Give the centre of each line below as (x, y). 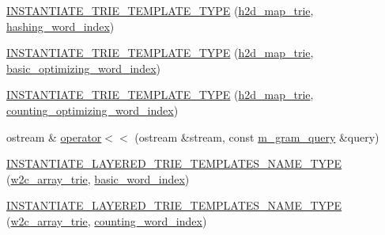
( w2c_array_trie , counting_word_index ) (107, 220)
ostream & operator (54, 136)
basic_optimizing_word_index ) (83, 68)
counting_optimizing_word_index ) (92, 110)
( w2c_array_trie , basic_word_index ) (98, 178)
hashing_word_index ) (60, 26)
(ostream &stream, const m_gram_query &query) (257, 136)
